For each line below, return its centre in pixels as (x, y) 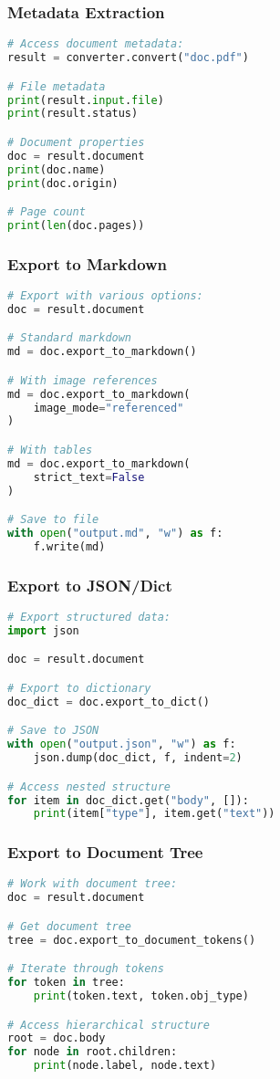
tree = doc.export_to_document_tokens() (132, 940)
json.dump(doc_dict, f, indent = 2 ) (138, 758)
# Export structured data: (89, 617)
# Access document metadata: (96, 44)
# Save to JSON (53, 731)
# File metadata (57, 86)
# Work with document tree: (93, 884)
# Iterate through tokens (86, 969)
